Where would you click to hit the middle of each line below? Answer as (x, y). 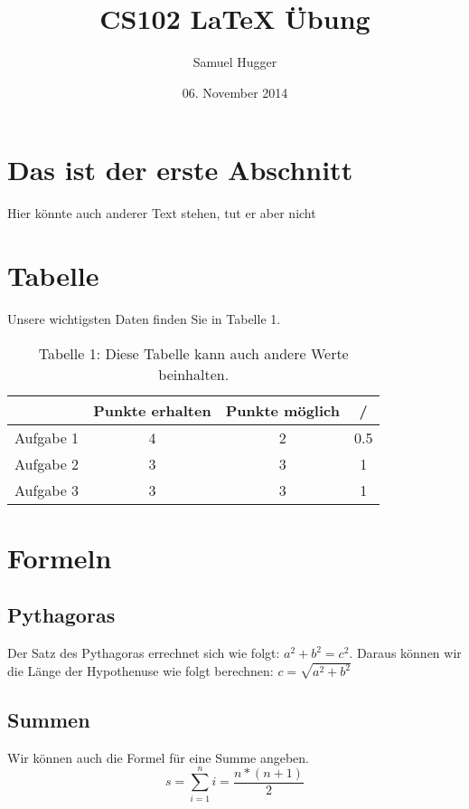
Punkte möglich (282, 410)
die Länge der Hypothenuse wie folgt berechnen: (141, 671)
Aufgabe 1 (47, 437)
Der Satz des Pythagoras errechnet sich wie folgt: (144, 653)
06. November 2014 (235, 92)
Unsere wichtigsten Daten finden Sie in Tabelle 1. (144, 318)
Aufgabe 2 (47, 463)
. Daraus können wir (405, 653)
